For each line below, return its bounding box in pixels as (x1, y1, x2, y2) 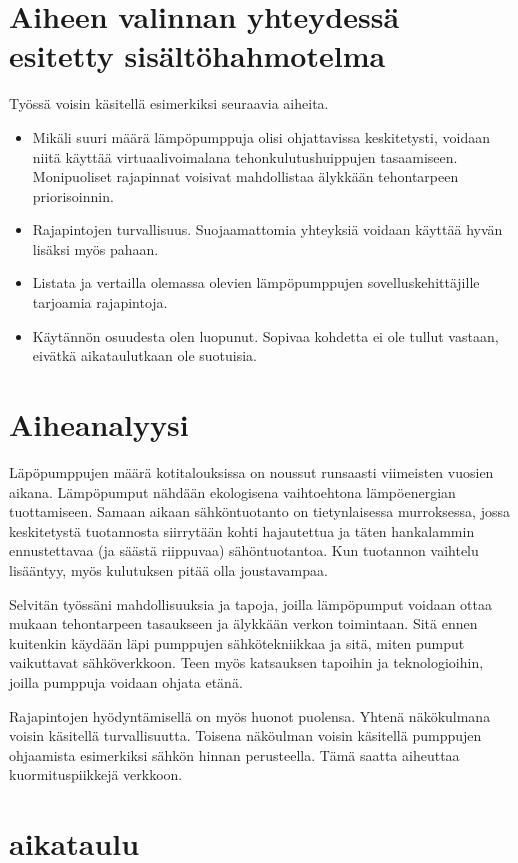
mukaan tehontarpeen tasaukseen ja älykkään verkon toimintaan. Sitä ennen (9, 613, 478, 634)
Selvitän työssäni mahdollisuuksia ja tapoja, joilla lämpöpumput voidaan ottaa (9, 593, 493, 614)
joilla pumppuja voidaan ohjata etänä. (9, 671, 243, 692)
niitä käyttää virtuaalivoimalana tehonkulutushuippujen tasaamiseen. (32, 146, 458, 167)
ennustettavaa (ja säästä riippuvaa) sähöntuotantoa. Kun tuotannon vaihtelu (9, 540, 479, 561)
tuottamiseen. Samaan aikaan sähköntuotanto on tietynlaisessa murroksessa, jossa (9, 501, 510, 522)
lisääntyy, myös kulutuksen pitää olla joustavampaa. (9, 559, 328, 580)
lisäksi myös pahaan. (32, 238, 159, 259)
